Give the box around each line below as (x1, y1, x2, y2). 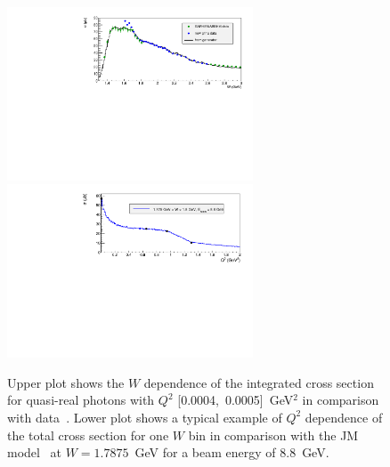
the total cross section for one (7, 425, 169, 444)
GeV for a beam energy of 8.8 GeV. (134, 443, 329, 462)
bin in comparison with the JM (188, 425, 359, 444)
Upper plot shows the (7, 373, 125, 391)
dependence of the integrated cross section (143, 373, 374, 391)
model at (7, 443, 62, 462)
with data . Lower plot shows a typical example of (7, 407, 282, 426)
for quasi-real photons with (7, 391, 155, 409)
